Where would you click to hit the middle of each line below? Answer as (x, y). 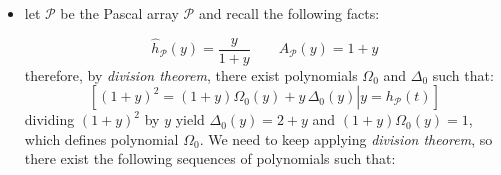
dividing (49, 119)
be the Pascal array (119, 13)
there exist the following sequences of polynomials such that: (210, 158)
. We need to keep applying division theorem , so (346, 138)
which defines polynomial (101, 138)
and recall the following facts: (289, 13)
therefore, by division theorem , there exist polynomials (191, 74)
